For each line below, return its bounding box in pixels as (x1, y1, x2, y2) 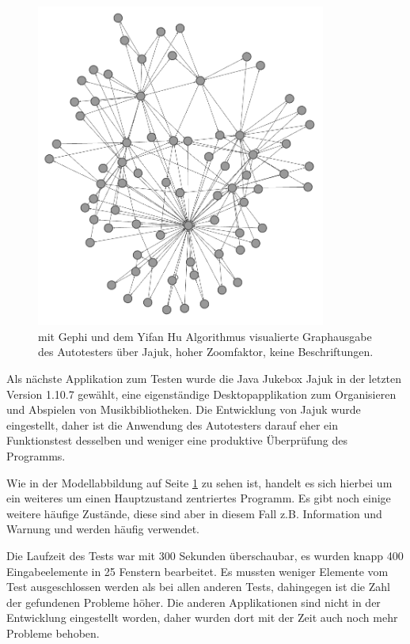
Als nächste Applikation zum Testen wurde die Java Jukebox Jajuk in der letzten (6, 370, 402, 387)
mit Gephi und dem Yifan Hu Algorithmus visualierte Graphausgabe (38, 328, 372, 344)
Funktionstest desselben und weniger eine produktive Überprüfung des (6, 432, 347, 449)
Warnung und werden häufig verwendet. (6, 521, 199, 537)
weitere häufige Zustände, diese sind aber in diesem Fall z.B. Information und (6, 505, 382, 521)
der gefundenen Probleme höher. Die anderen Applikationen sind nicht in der (6, 593, 381, 610)
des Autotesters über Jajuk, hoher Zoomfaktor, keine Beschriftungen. (38, 343, 374, 360)
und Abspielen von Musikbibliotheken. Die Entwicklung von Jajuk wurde (6, 401, 361, 418)
